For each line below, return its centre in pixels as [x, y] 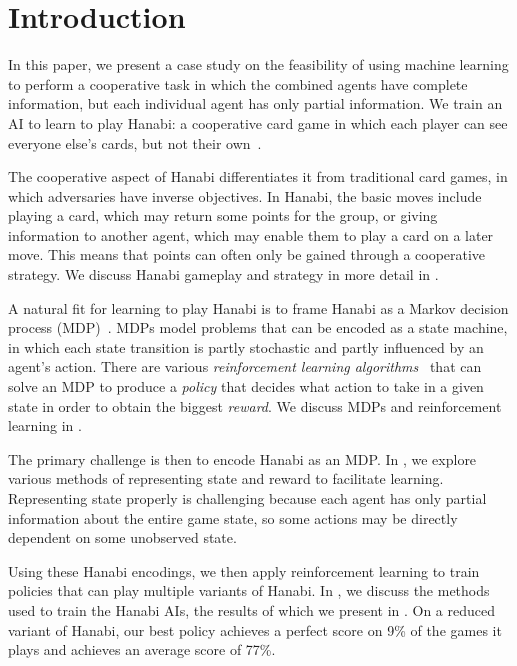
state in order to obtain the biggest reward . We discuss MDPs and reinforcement [255, 405]
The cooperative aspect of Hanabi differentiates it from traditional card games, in [258, 176]
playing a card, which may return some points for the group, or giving [223, 215]
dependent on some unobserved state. [122, 537]
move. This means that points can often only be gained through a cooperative [247, 254]
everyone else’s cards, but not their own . [135, 142]
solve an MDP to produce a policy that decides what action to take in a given [246, 386]
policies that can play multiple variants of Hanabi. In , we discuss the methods [249, 590]
